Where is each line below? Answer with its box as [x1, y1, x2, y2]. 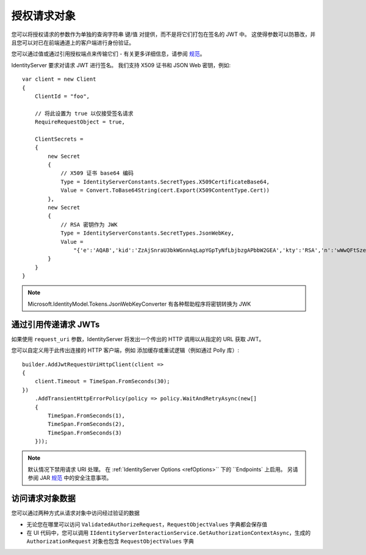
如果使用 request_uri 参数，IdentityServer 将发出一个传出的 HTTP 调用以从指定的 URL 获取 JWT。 [11, 335, 265, 342]
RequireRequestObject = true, [34, 119, 125, 125]
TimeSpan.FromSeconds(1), [48, 412, 125, 419]
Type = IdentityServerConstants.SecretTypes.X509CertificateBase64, [60, 178, 270, 185]
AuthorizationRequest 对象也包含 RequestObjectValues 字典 [26, 538, 195, 545]
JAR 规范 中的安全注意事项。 [40, 474, 112, 482]
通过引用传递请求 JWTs [11, 319, 100, 329]
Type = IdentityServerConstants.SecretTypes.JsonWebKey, [60, 230, 235, 237]
